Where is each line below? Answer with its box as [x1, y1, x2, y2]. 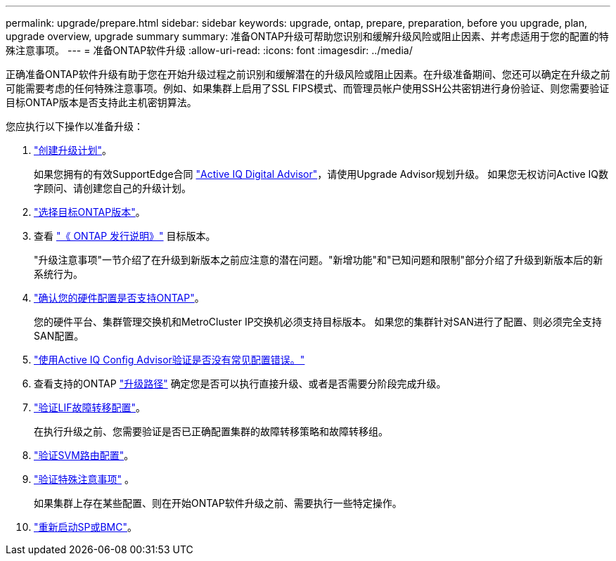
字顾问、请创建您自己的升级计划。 [34, 182, 191, 194]
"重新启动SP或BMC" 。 [34, 521, 137, 533]
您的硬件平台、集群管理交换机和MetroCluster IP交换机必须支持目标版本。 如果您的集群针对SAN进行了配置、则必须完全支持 [34, 316, 602, 328]
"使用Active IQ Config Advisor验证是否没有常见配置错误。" [34, 354, 305, 366]
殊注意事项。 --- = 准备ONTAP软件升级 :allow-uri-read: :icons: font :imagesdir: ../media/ [6, 44, 413, 56]
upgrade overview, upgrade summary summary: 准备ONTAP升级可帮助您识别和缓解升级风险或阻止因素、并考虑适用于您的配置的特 [6, 30, 609, 42]
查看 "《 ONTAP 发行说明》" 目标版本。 [34, 230, 216, 242]
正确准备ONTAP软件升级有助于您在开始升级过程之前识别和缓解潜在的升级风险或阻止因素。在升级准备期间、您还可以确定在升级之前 [6, 68, 610, 80]
